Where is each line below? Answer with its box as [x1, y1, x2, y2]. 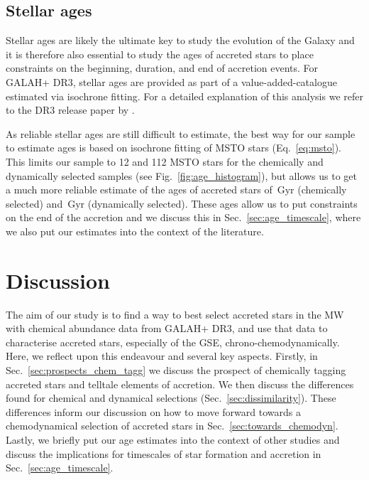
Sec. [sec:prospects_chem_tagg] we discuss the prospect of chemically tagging [6, 363, 346, 378]
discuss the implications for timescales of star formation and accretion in [6, 446, 321, 461]
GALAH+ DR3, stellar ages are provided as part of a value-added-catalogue [6, 74, 337, 89]
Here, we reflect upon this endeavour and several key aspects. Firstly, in [6, 348, 318, 363]
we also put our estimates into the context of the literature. [6, 223, 264, 238]
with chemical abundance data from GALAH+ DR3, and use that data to [6, 321, 328, 336]
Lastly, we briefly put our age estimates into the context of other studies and [6, 432, 340, 447]
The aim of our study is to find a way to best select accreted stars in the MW [6, 306, 344, 321]
